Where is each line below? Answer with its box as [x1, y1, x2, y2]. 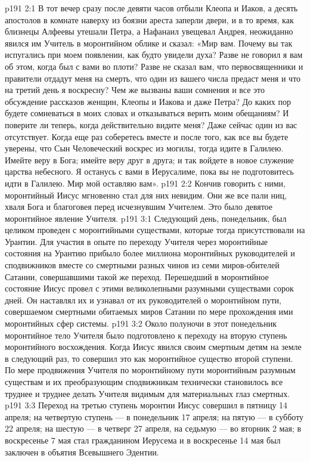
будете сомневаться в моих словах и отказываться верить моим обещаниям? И [5, 107, 289, 119]
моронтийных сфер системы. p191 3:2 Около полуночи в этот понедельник [5, 317, 277, 330]
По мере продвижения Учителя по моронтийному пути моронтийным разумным [5, 364, 296, 376]
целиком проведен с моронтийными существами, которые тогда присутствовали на [5, 224, 305, 236]
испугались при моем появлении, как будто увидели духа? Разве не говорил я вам [5, 48, 303, 61]
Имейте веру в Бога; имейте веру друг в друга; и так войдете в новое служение [5, 153, 294, 166]
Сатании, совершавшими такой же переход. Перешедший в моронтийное [5, 270, 269, 283]
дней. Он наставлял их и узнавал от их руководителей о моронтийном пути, [5, 293, 281, 306]
